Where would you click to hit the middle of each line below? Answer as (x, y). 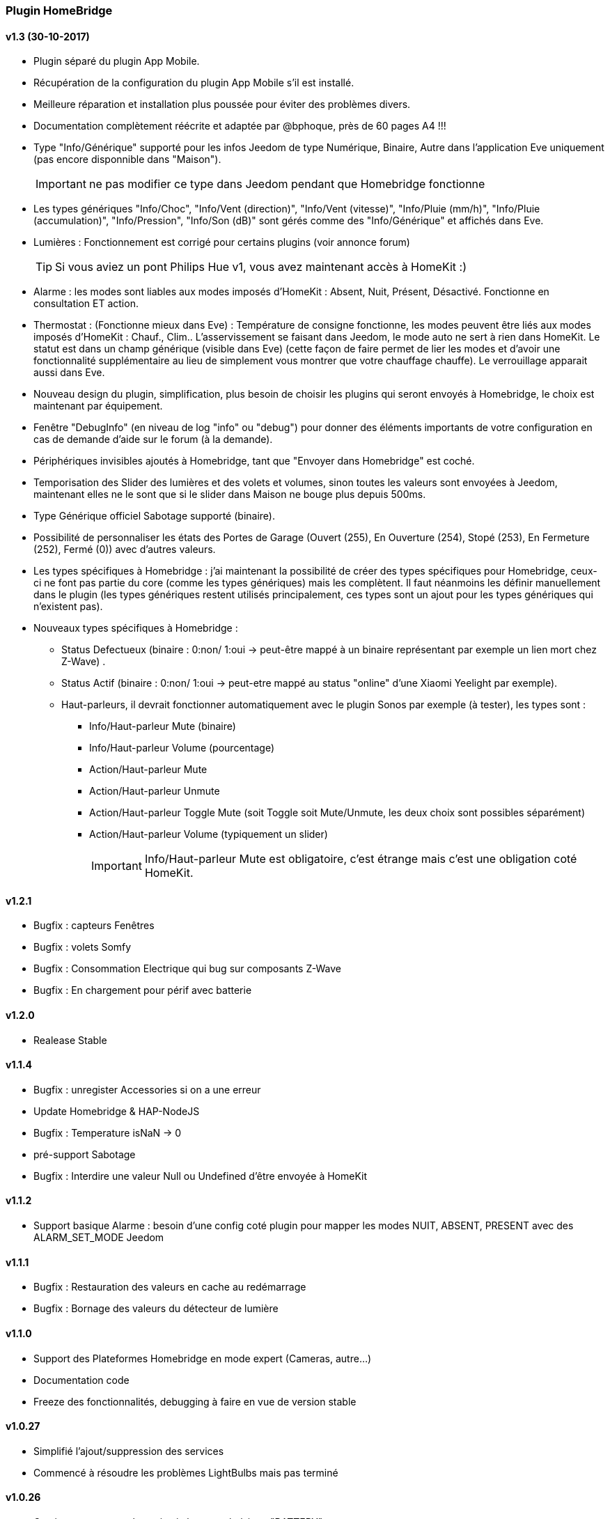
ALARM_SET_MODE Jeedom (99, 1238)
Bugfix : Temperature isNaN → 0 (108, 1132)
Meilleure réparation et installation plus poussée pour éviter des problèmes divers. (222, 104)
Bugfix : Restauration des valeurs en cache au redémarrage (170, 1287)
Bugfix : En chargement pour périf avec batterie (143, 990)
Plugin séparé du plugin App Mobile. (117, 61)
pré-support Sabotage (85, 1154)
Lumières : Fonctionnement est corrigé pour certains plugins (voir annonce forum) (222, 242)
